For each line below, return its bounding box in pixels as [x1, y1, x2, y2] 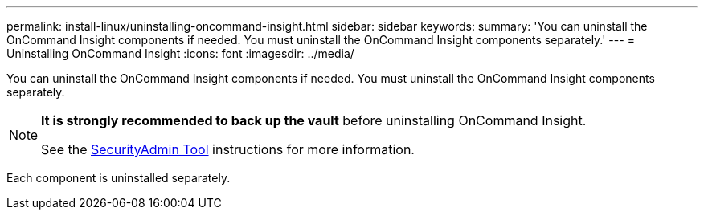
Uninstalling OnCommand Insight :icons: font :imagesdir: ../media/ [6, 47, 354, 60]
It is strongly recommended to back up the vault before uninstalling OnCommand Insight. [41, 112, 587, 128]
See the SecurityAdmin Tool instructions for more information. [41, 141, 415, 157]
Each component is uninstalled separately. [6, 171, 231, 185]
